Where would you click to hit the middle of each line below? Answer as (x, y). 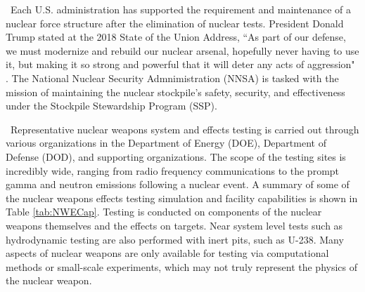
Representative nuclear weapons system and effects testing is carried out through (185, 129)
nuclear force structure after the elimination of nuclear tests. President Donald (175, 23)
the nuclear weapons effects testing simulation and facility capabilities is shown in (182, 198)
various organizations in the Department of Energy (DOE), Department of (166, 143)
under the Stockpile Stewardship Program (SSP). (111, 106)
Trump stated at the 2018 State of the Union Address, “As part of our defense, (176, 37)
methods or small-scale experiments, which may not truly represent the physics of (182, 266)
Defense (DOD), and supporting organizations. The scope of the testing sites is (176, 156)
